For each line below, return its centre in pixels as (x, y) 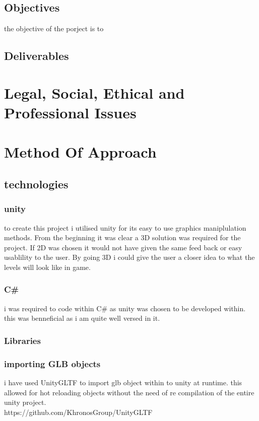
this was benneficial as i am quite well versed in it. (82, 318)
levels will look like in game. (47, 267)
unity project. (25, 402)
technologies (36, 184)
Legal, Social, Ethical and (94, 92)
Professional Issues (70, 112)
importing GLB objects (52, 363)
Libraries (22, 340)
